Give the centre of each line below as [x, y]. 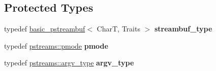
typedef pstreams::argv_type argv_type [69, 63]
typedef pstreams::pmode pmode [56, 45]
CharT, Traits [118, 29]
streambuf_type [183, 29]
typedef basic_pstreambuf [45, 29]
